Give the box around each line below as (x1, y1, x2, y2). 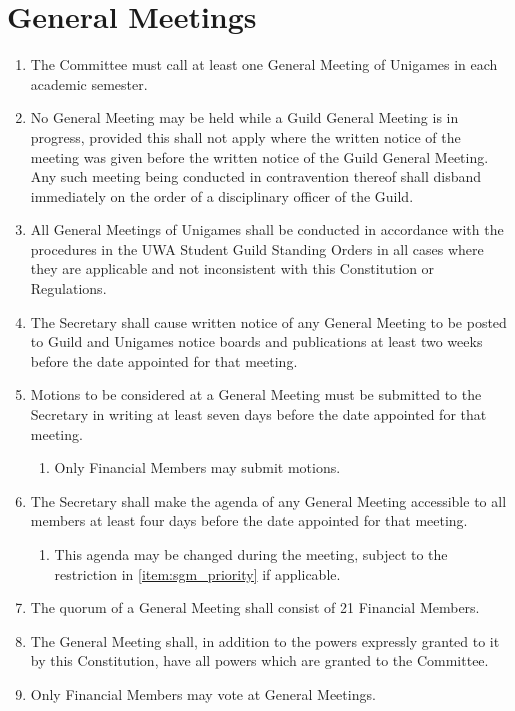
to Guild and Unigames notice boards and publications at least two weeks (30, 331, 483, 352)
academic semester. (30, 73, 148, 94)
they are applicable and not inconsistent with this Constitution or (30, 258, 435, 279)
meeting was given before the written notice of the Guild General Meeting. (30, 146, 489, 167)
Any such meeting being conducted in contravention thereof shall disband (30, 166, 482, 187)
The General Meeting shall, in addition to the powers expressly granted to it (30, 630, 500, 651)
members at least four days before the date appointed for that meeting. (30, 510, 468, 531)
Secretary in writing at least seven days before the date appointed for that (30, 404, 487, 425)
